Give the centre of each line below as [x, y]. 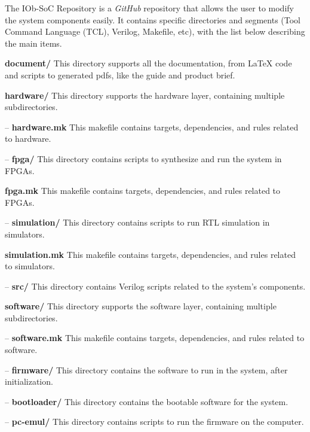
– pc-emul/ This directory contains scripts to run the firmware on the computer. [154, 422]
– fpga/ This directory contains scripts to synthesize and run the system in [143, 158]
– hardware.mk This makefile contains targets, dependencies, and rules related [152, 127]
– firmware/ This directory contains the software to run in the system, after [146, 369]
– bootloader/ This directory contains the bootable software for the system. [147, 401]
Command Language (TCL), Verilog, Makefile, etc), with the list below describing [155, 31]
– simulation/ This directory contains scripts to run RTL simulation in [137, 222]
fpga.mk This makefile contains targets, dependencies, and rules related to [143, 191]
